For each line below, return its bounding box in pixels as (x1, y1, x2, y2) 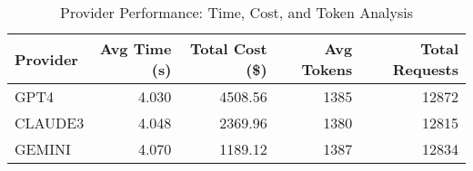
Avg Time (99, 38, 172, 59)
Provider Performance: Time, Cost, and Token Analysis (59, 2, 413, 23)
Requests (392, 59, 458, 80)
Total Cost (189, 38, 267, 59)
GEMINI (15, 138, 71, 159)
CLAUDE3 (15, 112, 85, 133)
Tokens (301, 59, 353, 80)
